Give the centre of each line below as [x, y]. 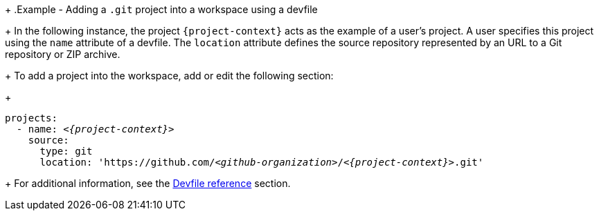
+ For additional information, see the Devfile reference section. [148, 183]
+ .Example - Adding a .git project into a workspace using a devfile [161, 9]
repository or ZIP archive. [63, 54]
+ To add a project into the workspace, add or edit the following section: [169, 76]
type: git [66, 151]
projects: [31, 118]
